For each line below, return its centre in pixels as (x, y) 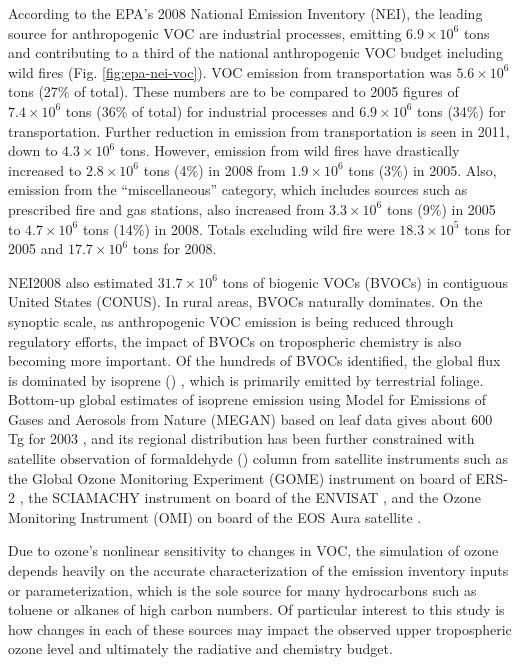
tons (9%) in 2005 (441, 208)
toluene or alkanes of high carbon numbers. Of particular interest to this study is (256, 609)
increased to (45, 169)
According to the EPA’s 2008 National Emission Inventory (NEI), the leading (245, 13)
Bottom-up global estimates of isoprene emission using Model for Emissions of (247, 399)
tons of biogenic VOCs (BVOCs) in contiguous (365, 281)
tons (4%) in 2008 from (214, 169)
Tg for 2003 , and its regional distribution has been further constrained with (241, 438)
